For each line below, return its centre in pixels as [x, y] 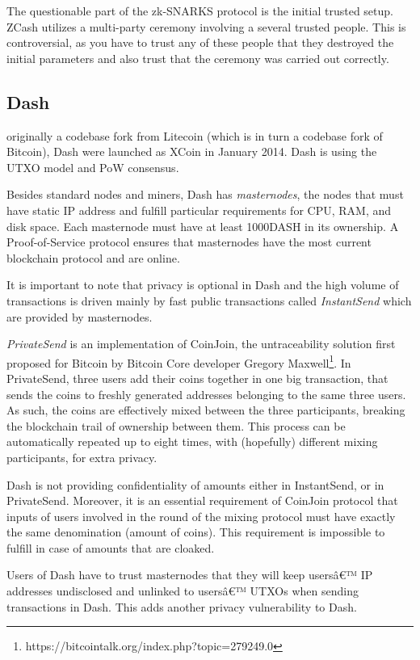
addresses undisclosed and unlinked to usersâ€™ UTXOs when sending [183, 591]
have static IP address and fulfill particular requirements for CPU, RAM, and [199, 210]
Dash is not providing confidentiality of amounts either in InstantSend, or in [195, 484]
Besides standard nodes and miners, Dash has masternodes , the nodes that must [205, 194]
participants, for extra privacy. [82, 457]
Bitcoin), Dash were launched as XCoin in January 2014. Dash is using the [192, 151]
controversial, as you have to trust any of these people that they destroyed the [200, 42]
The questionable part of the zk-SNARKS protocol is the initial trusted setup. [200, 11]
